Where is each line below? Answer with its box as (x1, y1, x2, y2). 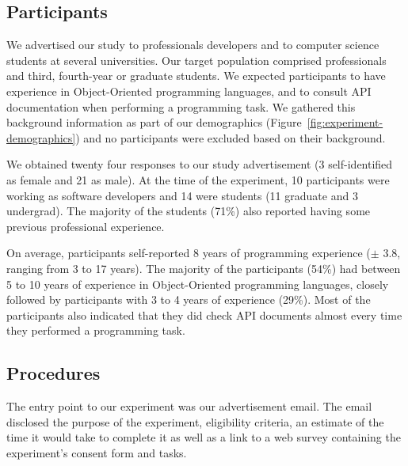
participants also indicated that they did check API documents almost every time (6, 306, 402, 323)
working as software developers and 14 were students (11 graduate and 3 (6, 187, 358, 203)
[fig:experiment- (307, 114, 383, 131)
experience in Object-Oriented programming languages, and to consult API (6, 82, 372, 99)
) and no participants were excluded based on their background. (75, 129, 386, 146)
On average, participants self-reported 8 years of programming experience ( (6, 244, 371, 261)
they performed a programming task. (6, 322, 185, 339)
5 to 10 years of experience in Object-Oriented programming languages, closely (6, 275, 389, 292)
